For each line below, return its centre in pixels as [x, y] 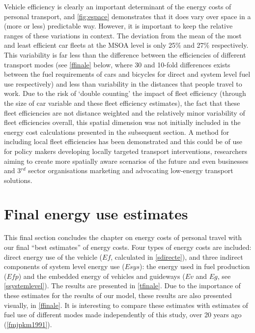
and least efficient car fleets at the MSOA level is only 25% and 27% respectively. [126, 45]
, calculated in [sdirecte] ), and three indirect [177, 257]
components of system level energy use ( [64, 266]
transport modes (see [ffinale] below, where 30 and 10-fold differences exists [117, 64]
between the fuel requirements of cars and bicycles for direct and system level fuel [127, 74]
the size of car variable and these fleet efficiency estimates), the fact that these [122, 103]
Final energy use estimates [96, 214]
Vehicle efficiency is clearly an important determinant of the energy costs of [118, 6]
